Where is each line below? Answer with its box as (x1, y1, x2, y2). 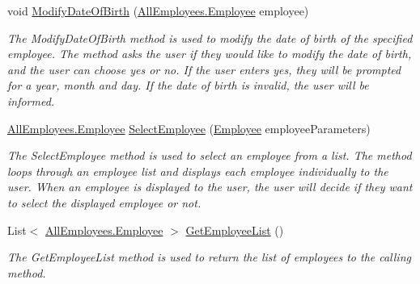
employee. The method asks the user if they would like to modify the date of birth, (7, 45, 412, 62)
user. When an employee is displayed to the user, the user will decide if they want (7, 178, 413, 195)
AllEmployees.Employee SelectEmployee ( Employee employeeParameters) (7, 119, 371, 136)
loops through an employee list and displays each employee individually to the (7, 162, 388, 179)
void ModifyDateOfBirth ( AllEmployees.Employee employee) (7, 2, 309, 19)
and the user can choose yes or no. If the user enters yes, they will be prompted (7, 61, 401, 77)
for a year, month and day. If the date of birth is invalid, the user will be (7, 77, 369, 94)
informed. (7, 92, 55, 109)
